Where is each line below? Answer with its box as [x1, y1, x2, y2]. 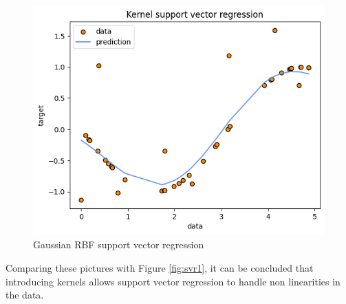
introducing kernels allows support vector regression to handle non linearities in [6, 274, 340, 288]
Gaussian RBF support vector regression [33, 237, 204, 252]
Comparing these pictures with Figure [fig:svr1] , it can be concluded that [6, 260, 314, 274]
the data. [6, 287, 44, 302]
